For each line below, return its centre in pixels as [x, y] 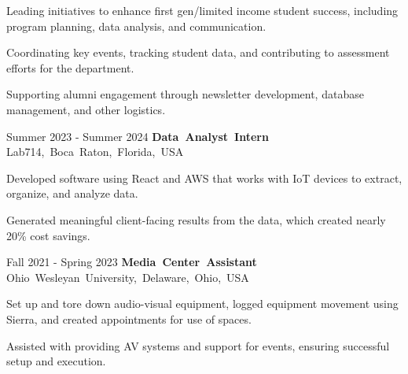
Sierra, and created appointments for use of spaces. [129, 318]
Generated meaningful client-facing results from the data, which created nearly [196, 219]
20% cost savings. [48, 235]
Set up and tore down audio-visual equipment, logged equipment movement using [202, 304]
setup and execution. [56, 361]
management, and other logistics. [86, 109]
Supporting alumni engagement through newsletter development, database [185, 94]
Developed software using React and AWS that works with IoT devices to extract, [204, 178]
